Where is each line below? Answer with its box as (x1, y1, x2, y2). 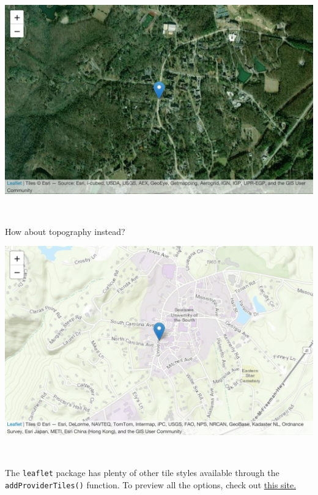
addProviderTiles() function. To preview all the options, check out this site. (5, 478, 297, 491)
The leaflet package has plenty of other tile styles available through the (5, 466, 279, 479)
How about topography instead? (5, 225, 125, 237)
